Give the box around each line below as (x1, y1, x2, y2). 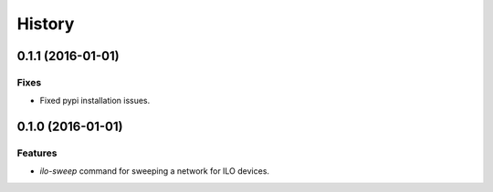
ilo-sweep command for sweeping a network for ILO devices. (39, 166, 269, 177)
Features (16, 147, 58, 159)
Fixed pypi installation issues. (39, 96, 151, 106)
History (16, 14, 75, 34)
